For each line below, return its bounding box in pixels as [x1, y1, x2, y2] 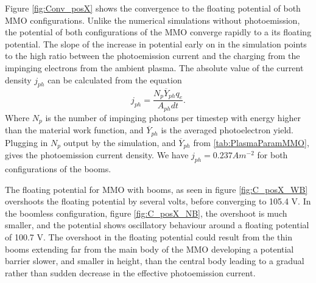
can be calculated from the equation [47, 73, 182, 86]
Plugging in [5, 136, 48, 148]
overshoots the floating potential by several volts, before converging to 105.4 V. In [5, 195, 311, 208]
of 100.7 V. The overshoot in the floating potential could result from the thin [5, 230, 293, 243]
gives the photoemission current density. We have [5, 148, 189, 161]
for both [257, 148, 288, 161]
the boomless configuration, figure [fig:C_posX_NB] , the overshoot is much [5, 206, 287, 219]
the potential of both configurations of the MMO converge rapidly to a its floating [5, 26, 312, 38]
